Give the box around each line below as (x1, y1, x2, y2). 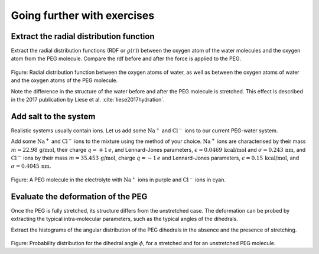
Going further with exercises (11, 9, 155, 22)
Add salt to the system (11, 111, 96, 121)
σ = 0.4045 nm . (11, 162, 51, 170)
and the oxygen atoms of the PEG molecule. (11, 77, 118, 84)
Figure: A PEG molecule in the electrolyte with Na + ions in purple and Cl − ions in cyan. (11, 175, 226, 183)
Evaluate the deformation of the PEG (11, 191, 148, 201)
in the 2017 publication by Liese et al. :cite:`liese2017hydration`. (11, 96, 165, 103)
